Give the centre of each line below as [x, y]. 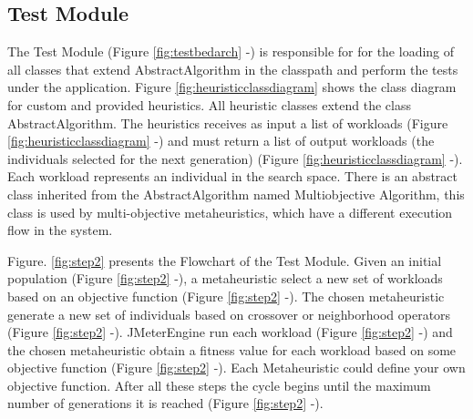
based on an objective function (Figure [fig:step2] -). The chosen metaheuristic [226, 296]
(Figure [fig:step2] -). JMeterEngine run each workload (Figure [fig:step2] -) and [230, 332]
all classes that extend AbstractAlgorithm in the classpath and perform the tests [233, 69]
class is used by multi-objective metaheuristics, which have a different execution [230, 212]
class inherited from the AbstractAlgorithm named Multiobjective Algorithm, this [236, 194]
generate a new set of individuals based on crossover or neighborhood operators [229, 314]
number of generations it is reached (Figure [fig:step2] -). [165, 403]
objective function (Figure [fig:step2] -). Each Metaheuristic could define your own [236, 368]
